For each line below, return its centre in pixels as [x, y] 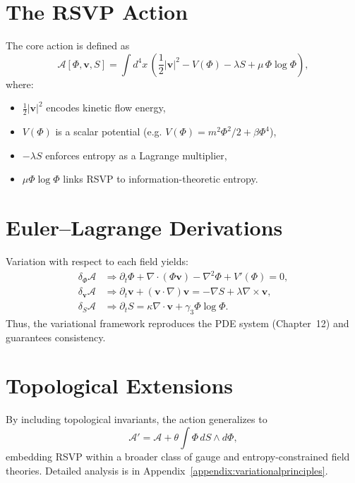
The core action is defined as [68, 45]
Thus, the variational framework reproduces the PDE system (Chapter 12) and [177, 323]
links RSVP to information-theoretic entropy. [161, 179]
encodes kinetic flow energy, [106, 108]
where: [20, 84]
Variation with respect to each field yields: [97, 261]
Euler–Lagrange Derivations [144, 227]
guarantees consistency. [56, 337]
